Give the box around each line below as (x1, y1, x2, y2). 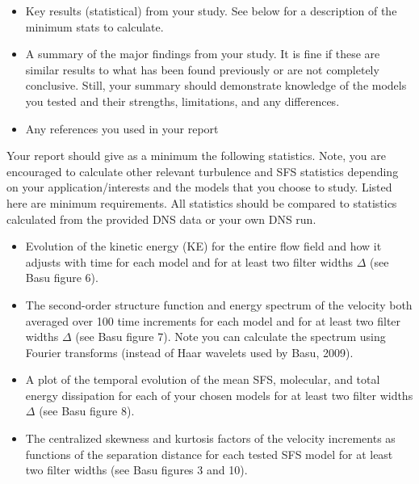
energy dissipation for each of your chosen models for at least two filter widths (25, 386, 413, 403)
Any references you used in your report (25, 120, 219, 137)
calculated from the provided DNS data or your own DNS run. (6, 210, 316, 227)
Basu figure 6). (25, 269, 98, 286)
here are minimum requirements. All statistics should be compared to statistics (6, 194, 397, 211)
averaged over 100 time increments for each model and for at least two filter (25, 312, 401, 329)
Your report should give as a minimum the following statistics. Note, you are (6, 147, 386, 164)
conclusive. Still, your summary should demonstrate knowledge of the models (25, 77, 407, 94)
